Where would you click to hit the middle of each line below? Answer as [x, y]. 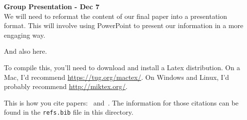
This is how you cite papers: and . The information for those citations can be [121, 102]
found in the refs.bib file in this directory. [69, 112]
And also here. [26, 51]
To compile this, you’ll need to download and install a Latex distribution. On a [122, 67]
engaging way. [25, 35]
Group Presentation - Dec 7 [52, 6]
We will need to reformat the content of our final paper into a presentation [116, 16]
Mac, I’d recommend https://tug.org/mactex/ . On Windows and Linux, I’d [117, 77]
